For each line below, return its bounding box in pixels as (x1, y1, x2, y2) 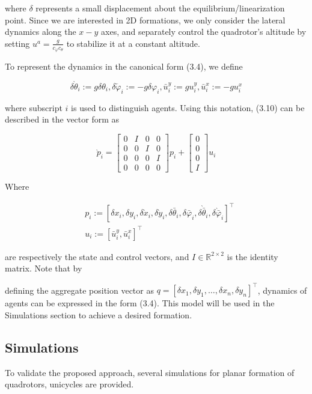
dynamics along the (5, 25, 76, 38)
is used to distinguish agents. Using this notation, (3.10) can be (71, 101, 305, 114)
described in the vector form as (5, 113, 120, 126)
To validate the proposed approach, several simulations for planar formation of (5, 366, 295, 378)
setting (5, 37, 30, 49)
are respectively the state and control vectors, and (5, 250, 189, 262)
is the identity (227, 250, 278, 262)
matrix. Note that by (5, 262, 82, 274)
